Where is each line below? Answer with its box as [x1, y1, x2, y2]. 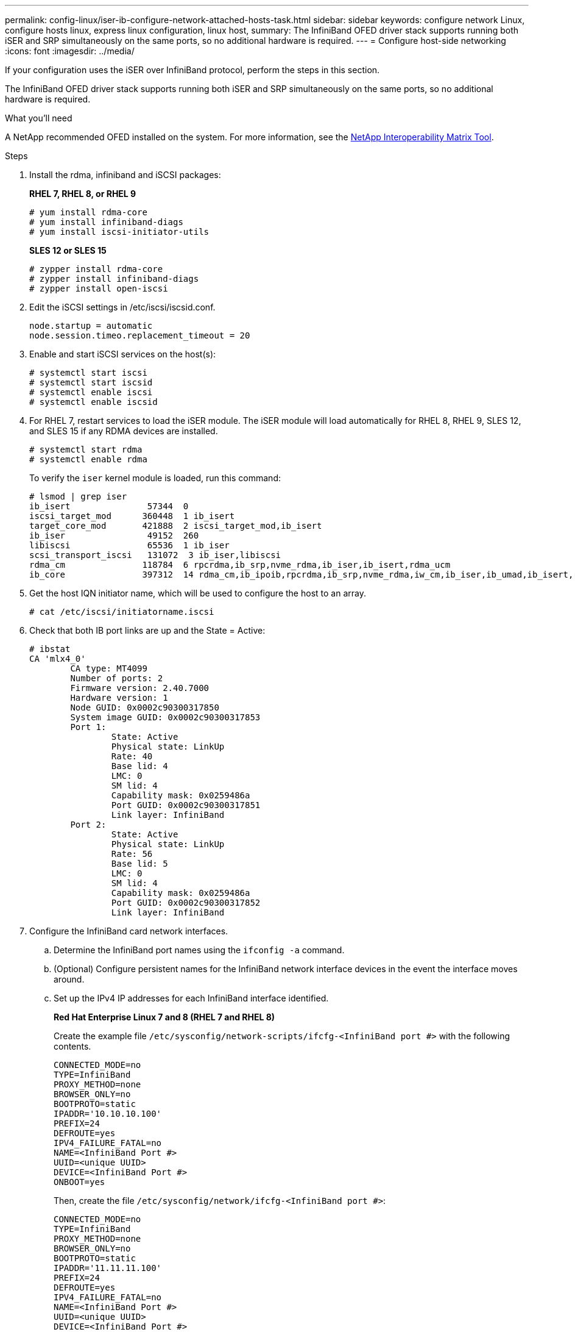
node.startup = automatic [29, 321, 153, 331]
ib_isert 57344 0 [29, 501, 189, 511]
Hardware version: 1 [70, 693, 168, 703]
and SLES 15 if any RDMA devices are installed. [29, 426, 218, 436]
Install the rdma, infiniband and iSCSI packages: [29, 170, 221, 180]
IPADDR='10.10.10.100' [54, 1109, 162, 1119]
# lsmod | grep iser [29, 492, 127, 501]
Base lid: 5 [111, 859, 168, 868]
